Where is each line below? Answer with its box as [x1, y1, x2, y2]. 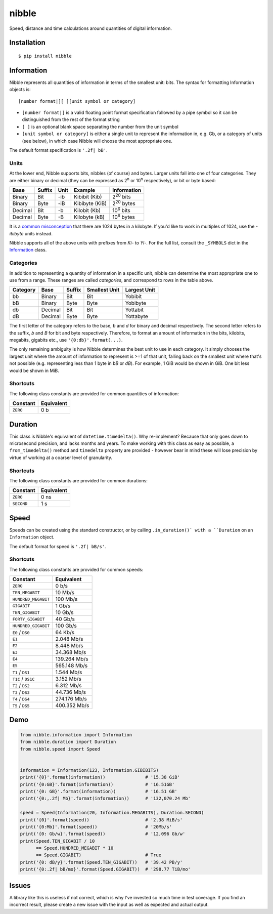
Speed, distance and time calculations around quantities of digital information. [9, 25, 172, 31]
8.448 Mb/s [55, 642, 83, 649]
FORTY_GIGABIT [12, 616, 45, 622]
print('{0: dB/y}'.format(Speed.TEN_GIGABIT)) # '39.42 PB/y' [20, 859, 183, 865]
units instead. [24, 230, 53, 236]
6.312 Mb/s [55, 682, 82, 689]
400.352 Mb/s [55, 702, 89, 709]
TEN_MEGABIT [12, 590, 40, 595]
